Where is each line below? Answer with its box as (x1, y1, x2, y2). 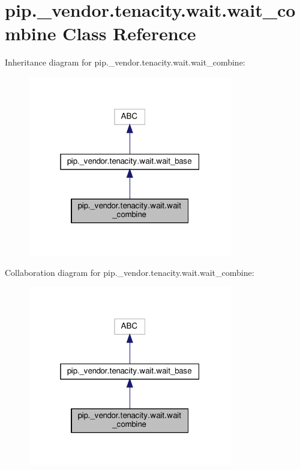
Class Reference (62, 21, 196, 46)
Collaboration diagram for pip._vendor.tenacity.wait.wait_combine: (5, 266, 254, 278)
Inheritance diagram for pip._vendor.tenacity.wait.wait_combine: (5, 56, 245, 69)
